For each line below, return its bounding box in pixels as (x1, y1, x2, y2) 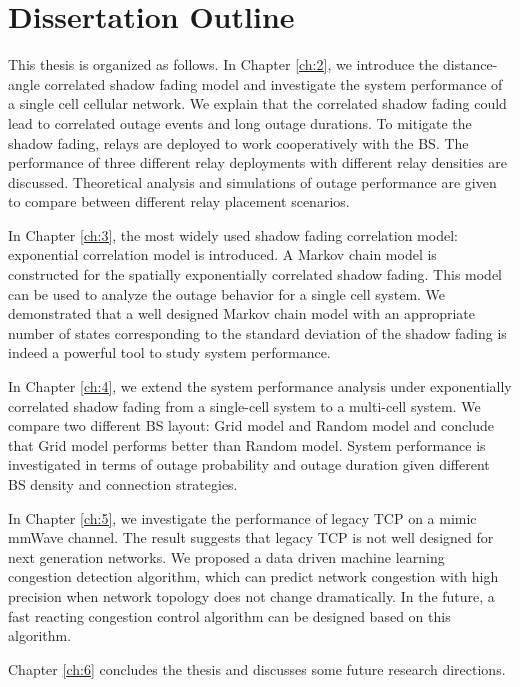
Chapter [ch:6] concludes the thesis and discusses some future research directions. (8, 658, 506, 679)
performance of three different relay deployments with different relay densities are (8, 152, 508, 173)
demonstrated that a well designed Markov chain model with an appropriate (8, 303, 475, 324)
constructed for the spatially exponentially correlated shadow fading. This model (8, 264, 503, 285)
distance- (442, 54, 498, 75)
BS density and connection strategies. (8, 474, 238, 494)
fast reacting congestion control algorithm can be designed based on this (8, 605, 451, 626)
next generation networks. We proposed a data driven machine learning (8, 546, 445, 567)
